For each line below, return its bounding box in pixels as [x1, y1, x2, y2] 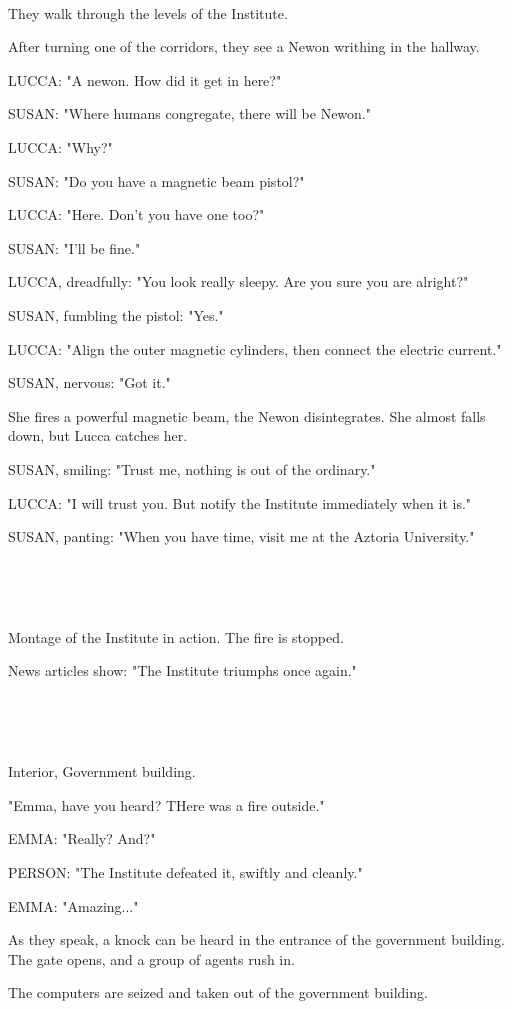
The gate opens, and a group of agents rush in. [8, 948, 295, 969]
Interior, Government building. [8, 761, 196, 782]
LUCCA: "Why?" [8, 136, 113, 157]
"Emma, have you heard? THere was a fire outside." [8, 794, 325, 815]
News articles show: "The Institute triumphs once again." [8, 660, 357, 681]
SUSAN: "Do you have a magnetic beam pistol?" [8, 170, 305, 191]
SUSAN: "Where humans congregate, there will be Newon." [8, 103, 371, 124]
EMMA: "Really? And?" [8, 828, 156, 849]
